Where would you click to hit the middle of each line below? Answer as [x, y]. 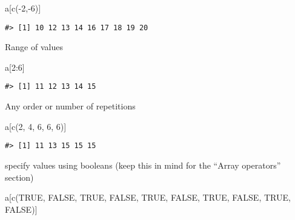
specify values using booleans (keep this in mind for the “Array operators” [143, 165]
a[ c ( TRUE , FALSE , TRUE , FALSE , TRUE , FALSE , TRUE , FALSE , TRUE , [148, 197]
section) [19, 177]
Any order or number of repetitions [70, 106]
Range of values [34, 47]
